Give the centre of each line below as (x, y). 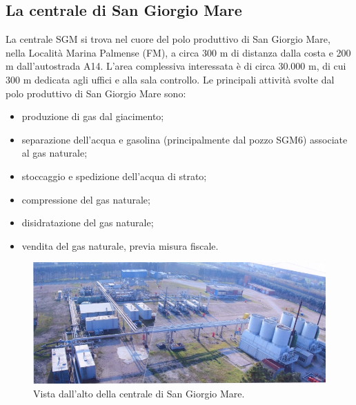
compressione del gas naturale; (86, 199)
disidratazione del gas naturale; (88, 223)
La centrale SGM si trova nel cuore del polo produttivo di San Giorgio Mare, (168, 39)
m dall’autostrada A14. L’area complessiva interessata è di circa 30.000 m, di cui (176, 66)
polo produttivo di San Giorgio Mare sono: (96, 93)
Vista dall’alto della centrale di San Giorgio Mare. (139, 394)
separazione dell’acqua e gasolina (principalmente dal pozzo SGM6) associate (185, 139)
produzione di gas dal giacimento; (93, 116)
